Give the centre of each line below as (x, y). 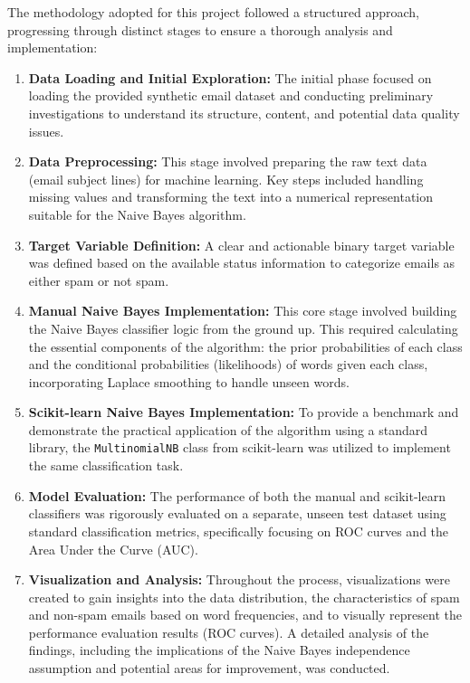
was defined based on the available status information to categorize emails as (242, 263)
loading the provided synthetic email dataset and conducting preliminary (231, 95)
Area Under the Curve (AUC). (113, 549)
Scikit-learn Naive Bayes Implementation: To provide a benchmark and (244, 412)
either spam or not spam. (99, 280)
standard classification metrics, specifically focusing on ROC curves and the (239, 531)
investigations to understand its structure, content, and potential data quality (244, 113)
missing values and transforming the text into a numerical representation (231, 197)
